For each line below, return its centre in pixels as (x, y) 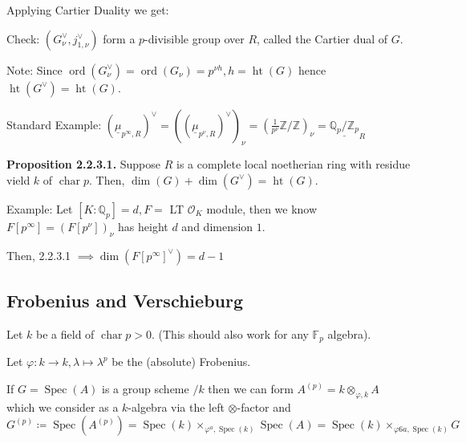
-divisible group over (195, 38)
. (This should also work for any (230, 333)
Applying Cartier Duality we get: (88, 10)
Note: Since (34, 69)
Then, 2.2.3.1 (39, 255)
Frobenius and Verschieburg (125, 301)
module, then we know (262, 208)
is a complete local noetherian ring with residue (294, 164)
